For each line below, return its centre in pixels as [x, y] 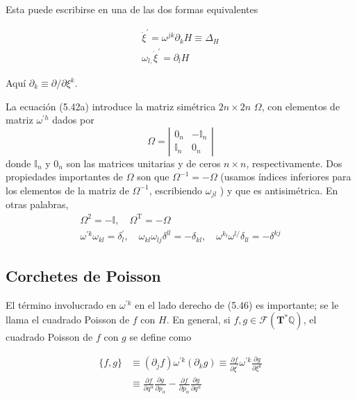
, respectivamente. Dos [294, 163]
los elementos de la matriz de [67, 190]
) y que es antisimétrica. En [279, 190]
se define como [160, 337]
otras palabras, [37, 204]
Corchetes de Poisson [83, 275]
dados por [73, 120]
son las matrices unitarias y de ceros [143, 163]
